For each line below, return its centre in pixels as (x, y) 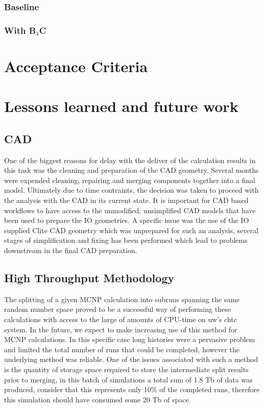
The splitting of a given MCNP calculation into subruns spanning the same (122, 299)
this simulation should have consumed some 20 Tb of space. (98, 399)
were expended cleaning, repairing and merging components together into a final (130, 180)
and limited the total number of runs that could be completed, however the (122, 349)
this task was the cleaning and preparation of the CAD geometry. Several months (131, 170)
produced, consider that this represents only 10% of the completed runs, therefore (132, 389)
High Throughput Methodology (89, 277)
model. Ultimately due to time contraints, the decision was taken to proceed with (131, 190)
